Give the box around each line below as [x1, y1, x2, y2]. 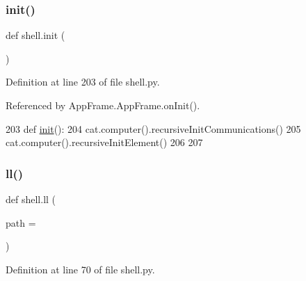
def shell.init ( [6, 28, 65, 42]
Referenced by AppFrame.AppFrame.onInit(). [6, 98, 200, 112]
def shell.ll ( [6, 192, 56, 206]
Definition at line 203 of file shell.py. [6, 74, 160, 89]
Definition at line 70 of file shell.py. [6, 262, 155, 276]
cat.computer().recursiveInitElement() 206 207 [6, 135, 203, 150]
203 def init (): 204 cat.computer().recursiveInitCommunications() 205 [6, 121, 301, 136]
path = [6, 215, 36, 230]
